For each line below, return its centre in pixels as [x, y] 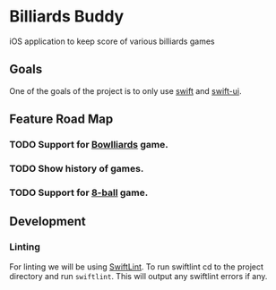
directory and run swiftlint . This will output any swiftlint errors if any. [138, 276]
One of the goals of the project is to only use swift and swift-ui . [125, 90]
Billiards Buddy [67, 17]
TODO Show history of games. [77, 168]
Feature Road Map [61, 119]
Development [48, 222]
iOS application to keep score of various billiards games [112, 41]
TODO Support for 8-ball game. [79, 192]
